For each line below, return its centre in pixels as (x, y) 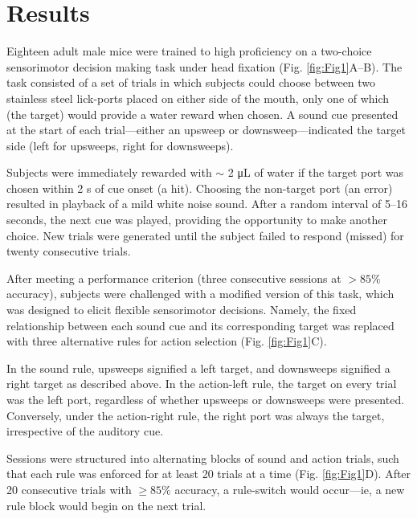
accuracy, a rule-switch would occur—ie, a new (290, 489)
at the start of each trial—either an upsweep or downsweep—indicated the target (206, 130)
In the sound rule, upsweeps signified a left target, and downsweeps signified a (198, 368)
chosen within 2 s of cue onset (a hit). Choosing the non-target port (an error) (200, 188)
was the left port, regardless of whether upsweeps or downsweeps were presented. (206, 399)
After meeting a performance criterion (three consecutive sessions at (174, 278)
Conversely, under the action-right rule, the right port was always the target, (196, 415)
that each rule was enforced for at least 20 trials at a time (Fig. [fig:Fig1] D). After (209, 474)
